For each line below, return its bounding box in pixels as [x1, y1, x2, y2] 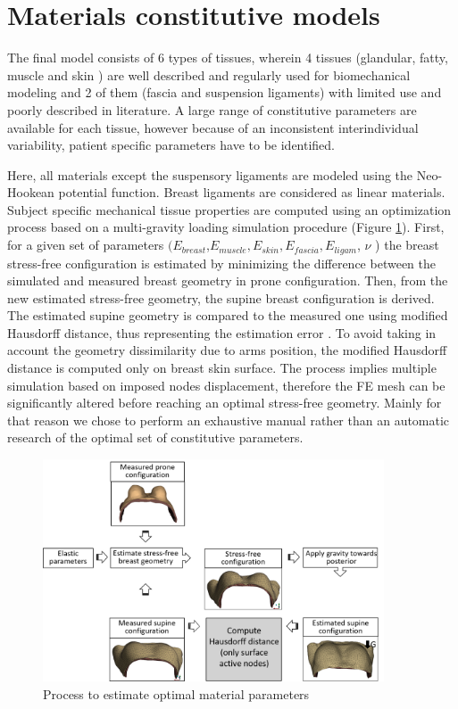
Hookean [7, 183, 54, 202]
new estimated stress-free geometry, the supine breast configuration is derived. [7, 288, 435, 307]
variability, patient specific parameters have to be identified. [7, 136, 336, 154]
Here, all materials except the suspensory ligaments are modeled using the [7, 165, 413, 184]
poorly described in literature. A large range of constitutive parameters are [7, 100, 417, 119]
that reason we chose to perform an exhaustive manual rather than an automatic [7, 410, 450, 429]
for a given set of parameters [7, 235, 164, 254]
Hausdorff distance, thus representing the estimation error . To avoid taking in [7, 323, 437, 342]
